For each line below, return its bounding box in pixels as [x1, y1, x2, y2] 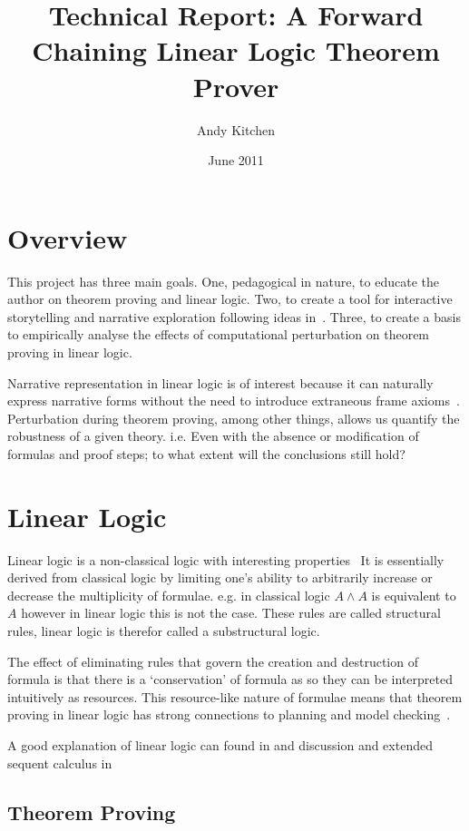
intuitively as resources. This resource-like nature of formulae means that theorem [7, 687, 463, 706]
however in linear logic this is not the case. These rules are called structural [21, 603, 441, 622]
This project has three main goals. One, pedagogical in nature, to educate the [7, 271, 439, 290]
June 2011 [208, 151, 264, 170]
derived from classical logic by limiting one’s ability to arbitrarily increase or [7, 568, 433, 587]
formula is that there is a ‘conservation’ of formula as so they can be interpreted [7, 670, 453, 689]
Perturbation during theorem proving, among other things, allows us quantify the [7, 408, 460, 427]
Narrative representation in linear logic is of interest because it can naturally [7, 373, 434, 392]
